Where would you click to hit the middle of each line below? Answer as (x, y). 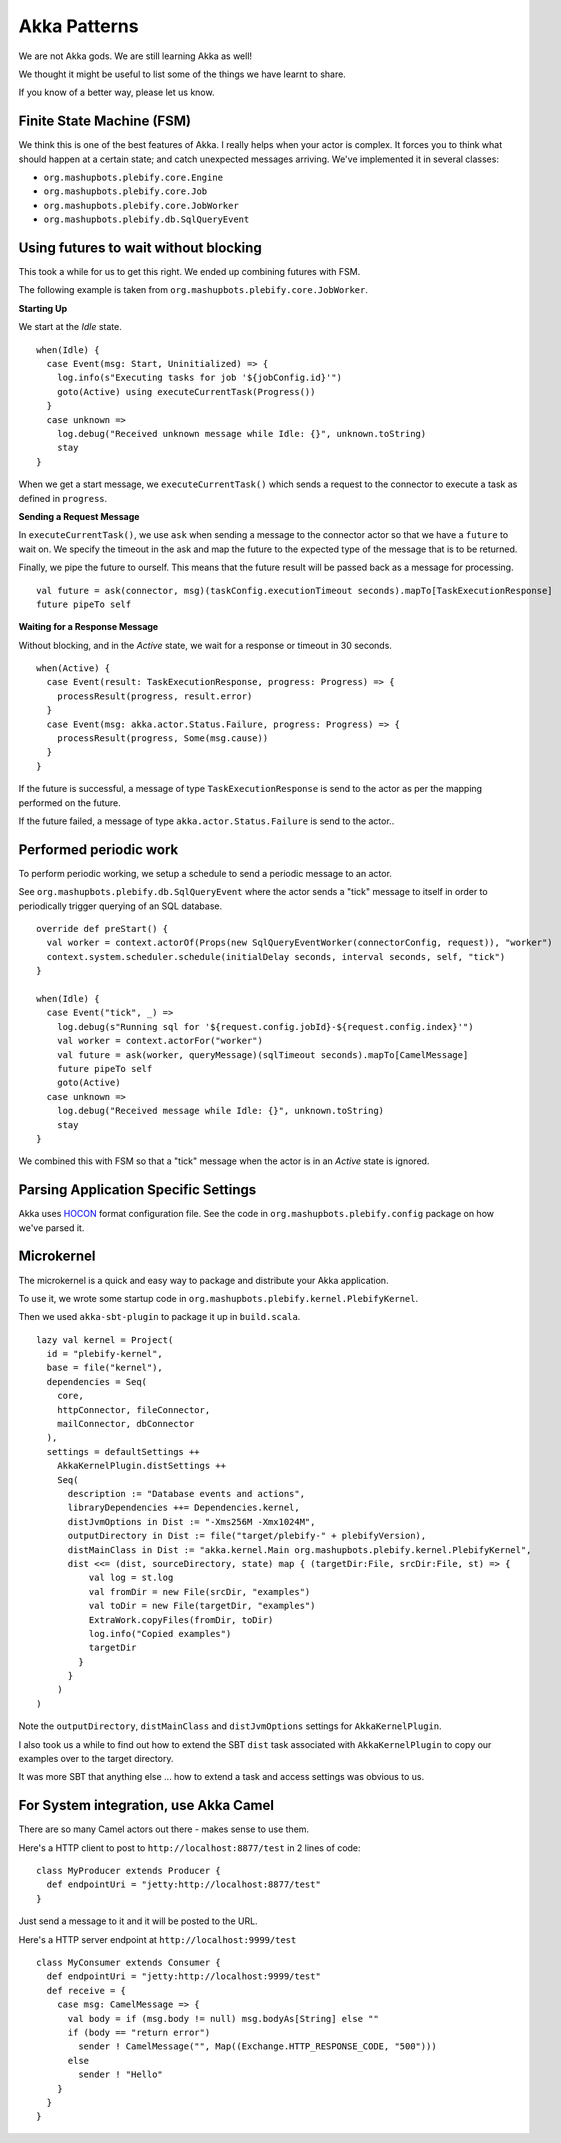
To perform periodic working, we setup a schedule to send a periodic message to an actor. (205, 873)
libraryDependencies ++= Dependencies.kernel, (183, 1508)
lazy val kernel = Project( (105, 1339)
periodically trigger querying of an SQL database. (120, 906)
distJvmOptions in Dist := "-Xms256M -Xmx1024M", (191, 1521)
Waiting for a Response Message (88, 627)
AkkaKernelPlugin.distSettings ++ (141, 1466)
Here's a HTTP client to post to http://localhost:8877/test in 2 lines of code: (189, 1847)
